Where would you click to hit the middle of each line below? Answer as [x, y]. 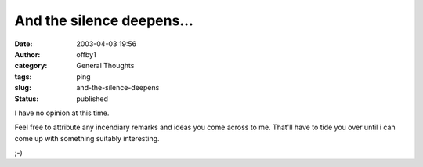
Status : [27, 99]
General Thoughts [105, 66]
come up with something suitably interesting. [87, 138]
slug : [23, 88]
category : [31, 66]
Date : [23, 44]
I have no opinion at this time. [62, 113]
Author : [27, 54]
